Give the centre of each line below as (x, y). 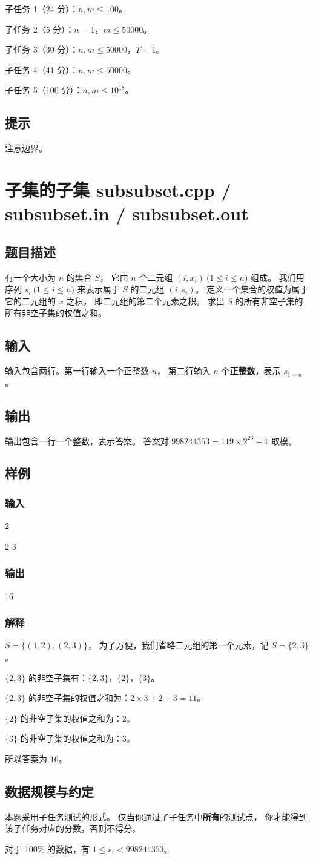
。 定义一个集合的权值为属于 (252, 289)
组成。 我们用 (278, 277)
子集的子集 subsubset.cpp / (118, 189)
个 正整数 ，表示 (251, 371)
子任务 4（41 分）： (42, 69)
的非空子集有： (58, 677)
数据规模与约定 (49, 791)
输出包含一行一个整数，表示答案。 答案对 (87, 440)
